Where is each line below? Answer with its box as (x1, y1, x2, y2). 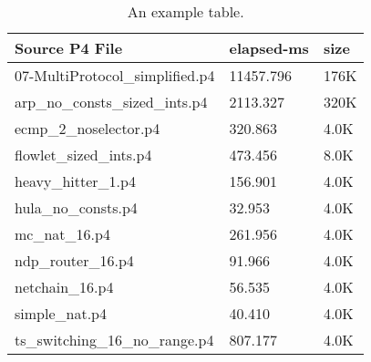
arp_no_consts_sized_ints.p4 (15, 91, 208, 112)
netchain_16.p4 (15, 276, 114, 297)
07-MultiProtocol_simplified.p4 (15, 65, 215, 86)
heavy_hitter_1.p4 (15, 171, 136, 191)
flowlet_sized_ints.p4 (15, 144, 152, 165)
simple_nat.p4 (15, 303, 107, 324)
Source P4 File (15, 37, 123, 58)
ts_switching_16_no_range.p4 (15, 329, 214, 350)
